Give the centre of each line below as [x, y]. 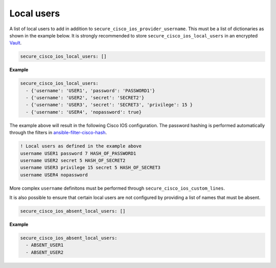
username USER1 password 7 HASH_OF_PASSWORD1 [78, 153]
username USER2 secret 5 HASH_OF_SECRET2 [73, 160]
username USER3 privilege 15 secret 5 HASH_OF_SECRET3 [90, 168]
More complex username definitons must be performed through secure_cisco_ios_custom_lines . [117, 188]
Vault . [16, 43]
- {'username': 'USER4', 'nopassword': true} [84, 112]
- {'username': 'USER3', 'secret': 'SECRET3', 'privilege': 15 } [109, 105]
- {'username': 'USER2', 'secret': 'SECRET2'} [85, 98]
